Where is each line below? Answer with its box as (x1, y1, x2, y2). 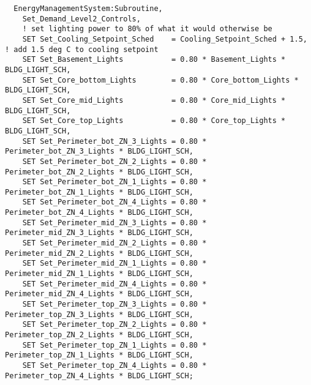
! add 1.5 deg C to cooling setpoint (5, 45, 159, 54)
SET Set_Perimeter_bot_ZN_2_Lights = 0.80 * (22, 157, 207, 166)
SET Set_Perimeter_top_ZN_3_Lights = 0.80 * (22, 300, 207, 309)
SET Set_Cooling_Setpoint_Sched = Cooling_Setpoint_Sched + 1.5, (22, 34, 307, 43)
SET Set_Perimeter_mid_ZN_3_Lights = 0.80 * (22, 218, 207, 227)
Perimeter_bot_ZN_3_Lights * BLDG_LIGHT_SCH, (5, 147, 193, 156)
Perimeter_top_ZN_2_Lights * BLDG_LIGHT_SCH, (5, 331, 193, 339)
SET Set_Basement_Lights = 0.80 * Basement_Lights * (22, 55, 286, 64)
